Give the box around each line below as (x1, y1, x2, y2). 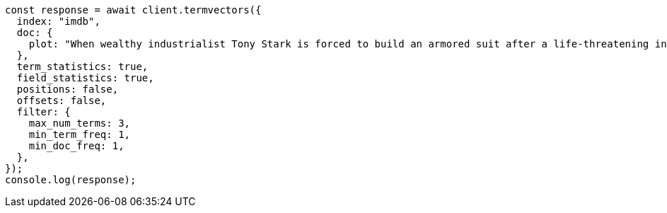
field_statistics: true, (16, 72, 154, 84)
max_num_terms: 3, (28, 117, 131, 129)
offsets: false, (16, 95, 107, 106)
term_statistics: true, (16, 61, 149, 72)
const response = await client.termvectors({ (5, 4, 262, 16)
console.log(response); (5, 174, 137, 185)
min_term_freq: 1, (28, 129, 131, 140)
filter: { (16, 106, 71, 117)
